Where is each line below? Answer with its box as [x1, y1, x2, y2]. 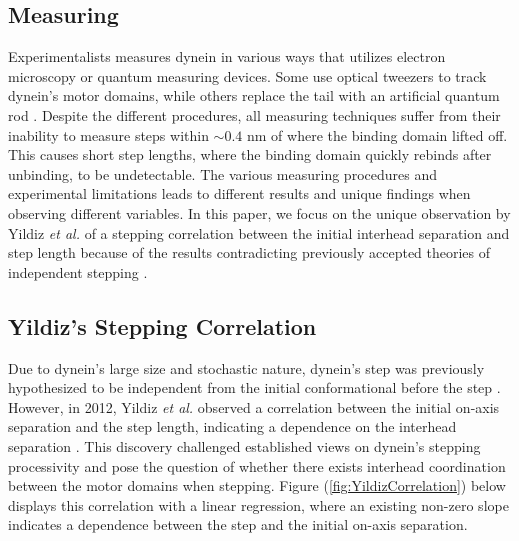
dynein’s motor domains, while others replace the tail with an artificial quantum [8, 85, 500, 106]
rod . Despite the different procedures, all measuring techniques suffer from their [8, 104, 501, 125]
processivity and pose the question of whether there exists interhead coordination [8, 455, 506, 476]
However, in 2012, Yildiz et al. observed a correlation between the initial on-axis [8, 396, 500, 417]
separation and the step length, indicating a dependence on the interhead [8, 416, 457, 437]
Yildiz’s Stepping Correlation [8, 310, 317, 341]
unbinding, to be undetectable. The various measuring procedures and [8, 163, 437, 184]
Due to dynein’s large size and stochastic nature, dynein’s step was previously [8, 357, 485, 378]
